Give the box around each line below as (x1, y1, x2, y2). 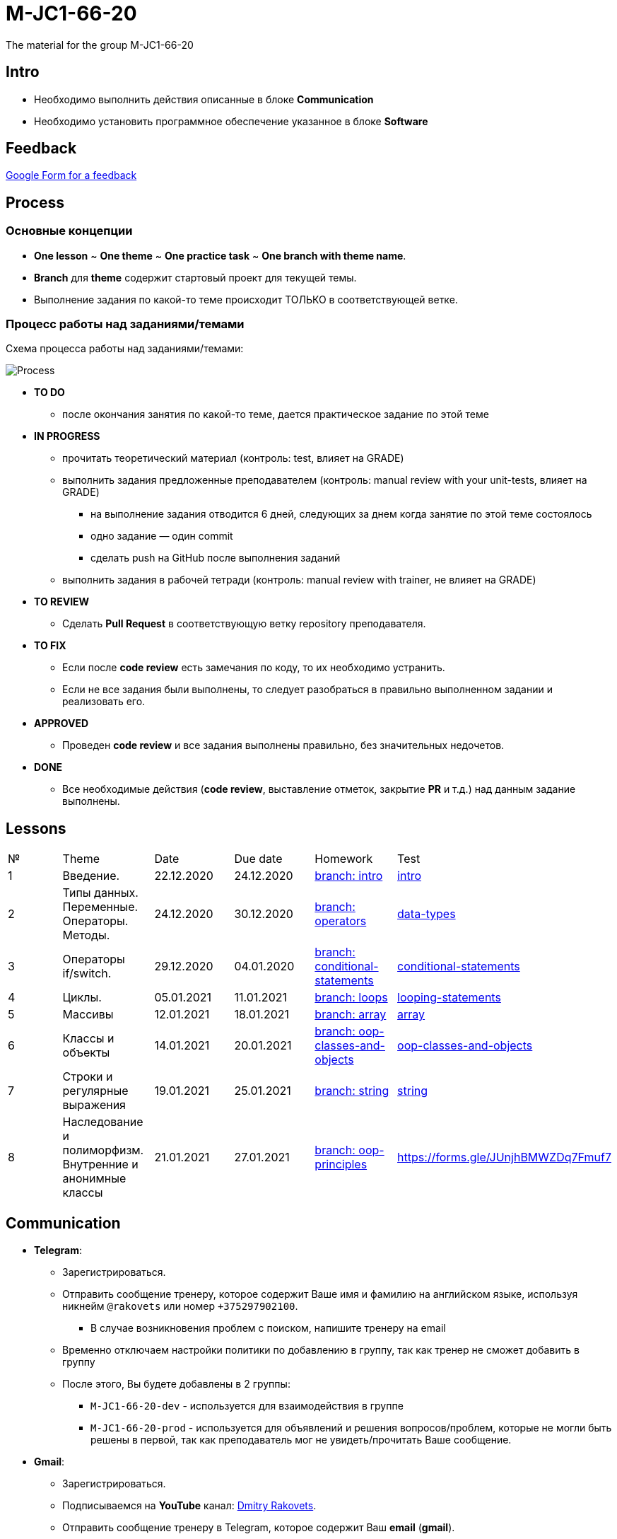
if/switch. (62, 966, 112, 981)
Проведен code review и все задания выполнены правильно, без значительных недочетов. (62, 739, 505, 752)
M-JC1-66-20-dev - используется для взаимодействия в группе (90, 1400, 404, 1412)
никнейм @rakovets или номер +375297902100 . (62, 1300, 298, 1313)
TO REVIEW (34, 596, 90, 608)
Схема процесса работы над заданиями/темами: (6, 342, 244, 355)
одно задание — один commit (90, 530, 233, 542)
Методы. (62, 928, 110, 943)
